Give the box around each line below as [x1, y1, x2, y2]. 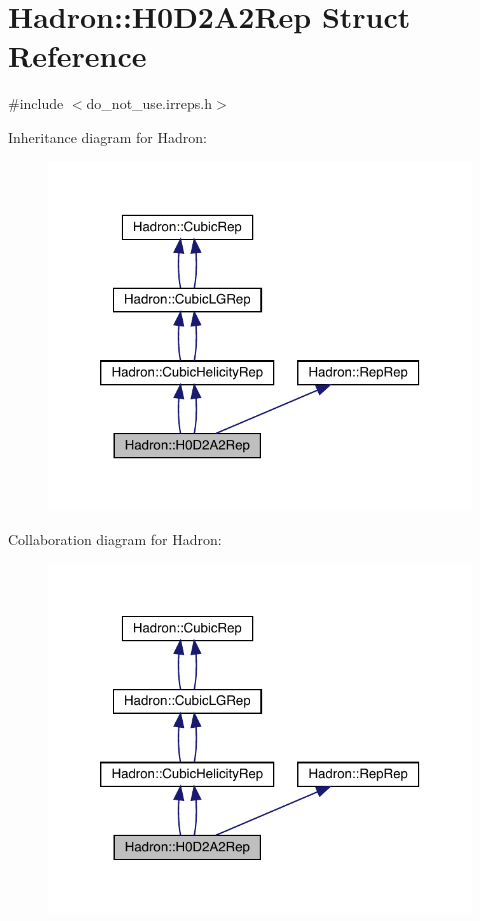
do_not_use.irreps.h [86, 93, 213, 114]
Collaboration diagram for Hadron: [8, 528, 222, 549]
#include [8, 93, 64, 114]
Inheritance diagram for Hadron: [8, 126, 207, 147]
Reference [8, 35, 147, 76]
